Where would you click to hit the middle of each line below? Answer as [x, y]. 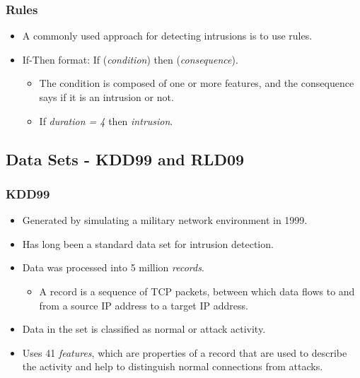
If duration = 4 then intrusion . [106, 120]
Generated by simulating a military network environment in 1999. [165, 220]
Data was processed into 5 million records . [113, 267]
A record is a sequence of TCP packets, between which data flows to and [197, 291]
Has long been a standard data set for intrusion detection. [148, 243]
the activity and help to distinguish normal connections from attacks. [173, 366]
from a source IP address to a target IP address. [144, 305]
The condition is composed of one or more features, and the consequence [197, 83]
